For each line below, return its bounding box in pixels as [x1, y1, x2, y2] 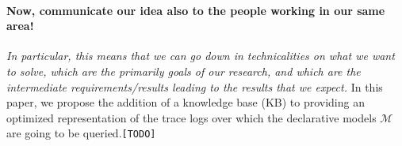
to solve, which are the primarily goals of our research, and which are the [6, 62, 361, 79]
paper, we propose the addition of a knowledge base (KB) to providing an [6, 94, 365, 110]
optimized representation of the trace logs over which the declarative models [6, 109, 377, 125]
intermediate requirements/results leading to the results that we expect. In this [6, 78, 383, 95]
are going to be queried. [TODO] [6, 125, 156, 141]
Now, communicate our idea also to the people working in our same [6, 2, 385, 18]
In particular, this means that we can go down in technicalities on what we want [6, 47, 395, 64]
